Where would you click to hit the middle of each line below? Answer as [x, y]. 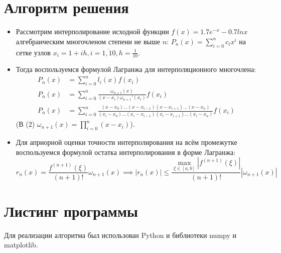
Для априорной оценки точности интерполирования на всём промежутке [126, 142]
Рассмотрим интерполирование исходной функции [92, 31]
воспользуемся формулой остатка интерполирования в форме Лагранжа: [126, 152]
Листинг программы [71, 210]
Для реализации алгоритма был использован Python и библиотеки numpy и [120, 235]
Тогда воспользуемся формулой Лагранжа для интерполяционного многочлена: [136, 69]
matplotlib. [21, 245]
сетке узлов [33, 52]
